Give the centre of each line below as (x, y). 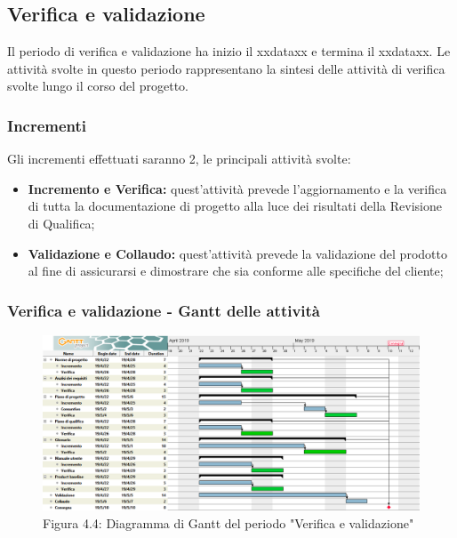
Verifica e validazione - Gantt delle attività (164, 310)
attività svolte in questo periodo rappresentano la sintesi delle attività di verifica (226, 68)
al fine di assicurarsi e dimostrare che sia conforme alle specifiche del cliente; (236, 271)
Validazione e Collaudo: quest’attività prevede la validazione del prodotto (237, 253)
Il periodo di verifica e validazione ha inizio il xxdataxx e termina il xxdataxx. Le (229, 51)
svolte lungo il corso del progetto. (98, 86)
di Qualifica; (61, 223)
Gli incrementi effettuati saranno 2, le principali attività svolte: (179, 159)
